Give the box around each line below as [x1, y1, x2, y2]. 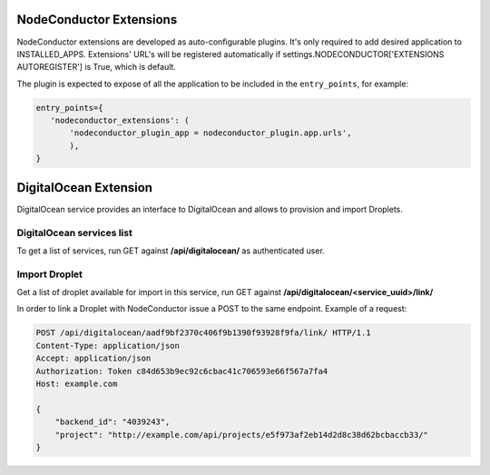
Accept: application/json [35, 353, 152, 363]
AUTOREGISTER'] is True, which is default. [16, 62, 177, 73]
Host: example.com [35, 378, 118, 389]
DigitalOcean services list [16, 226, 133, 239]
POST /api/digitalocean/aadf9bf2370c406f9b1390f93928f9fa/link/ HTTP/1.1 [35, 328, 371, 338]
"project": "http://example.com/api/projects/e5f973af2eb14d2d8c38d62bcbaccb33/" [54, 430, 428, 440]
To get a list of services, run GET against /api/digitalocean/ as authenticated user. [16, 245, 326, 256]
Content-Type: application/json [35, 341, 181, 351]
